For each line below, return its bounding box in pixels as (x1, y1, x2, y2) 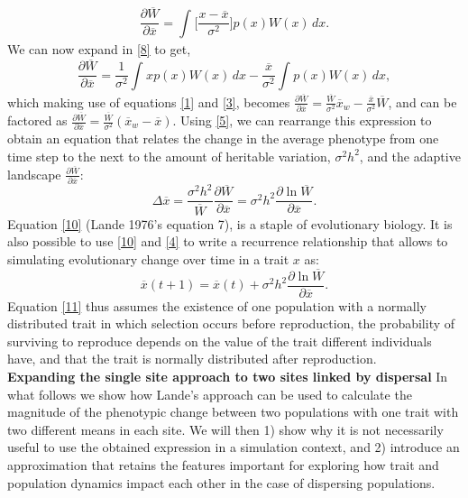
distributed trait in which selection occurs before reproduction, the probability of (7, 314, 455, 333)
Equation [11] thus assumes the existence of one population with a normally (7, 296, 427, 315)
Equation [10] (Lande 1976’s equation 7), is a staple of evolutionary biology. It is (7, 214, 453, 233)
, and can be (388, 92, 457, 111)
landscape (7, 164, 61, 183)
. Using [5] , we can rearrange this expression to (172, 111, 432, 130)
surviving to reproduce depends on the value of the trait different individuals (7, 331, 432, 350)
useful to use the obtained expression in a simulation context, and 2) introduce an (7, 438, 460, 456)
